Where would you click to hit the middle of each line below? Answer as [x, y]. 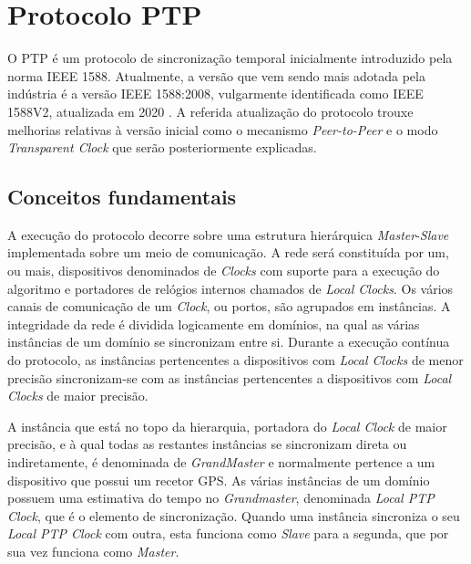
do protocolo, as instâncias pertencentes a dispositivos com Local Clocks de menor [235, 360]
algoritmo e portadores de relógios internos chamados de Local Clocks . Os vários [230, 288]
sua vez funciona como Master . [93, 551]
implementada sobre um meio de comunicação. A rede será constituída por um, [228, 252]
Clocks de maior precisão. [78, 396]
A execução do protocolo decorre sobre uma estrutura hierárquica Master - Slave [228, 234]
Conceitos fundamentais [122, 197]
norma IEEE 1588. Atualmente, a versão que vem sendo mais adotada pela [216, 75]
